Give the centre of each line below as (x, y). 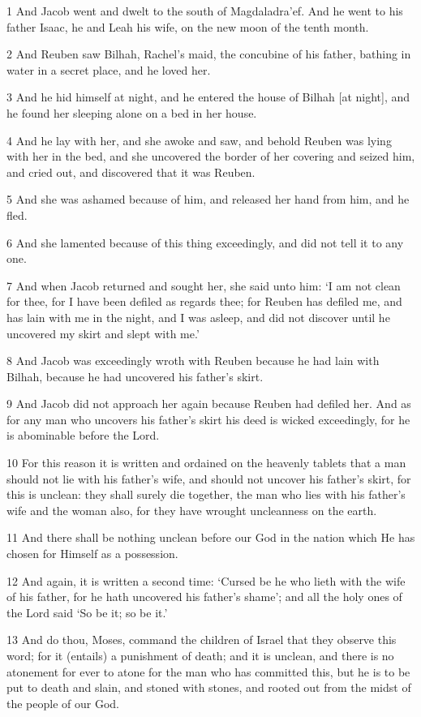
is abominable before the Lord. (83, 435)
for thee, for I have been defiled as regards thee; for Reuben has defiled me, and (204, 301)
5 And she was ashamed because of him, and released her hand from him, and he (208, 199)
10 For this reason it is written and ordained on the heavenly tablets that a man (206, 463)
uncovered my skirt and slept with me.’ (103, 333)
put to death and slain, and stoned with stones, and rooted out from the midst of (209, 687)
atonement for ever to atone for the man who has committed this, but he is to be (208, 671)
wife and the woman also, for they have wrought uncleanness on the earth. (192, 510)
